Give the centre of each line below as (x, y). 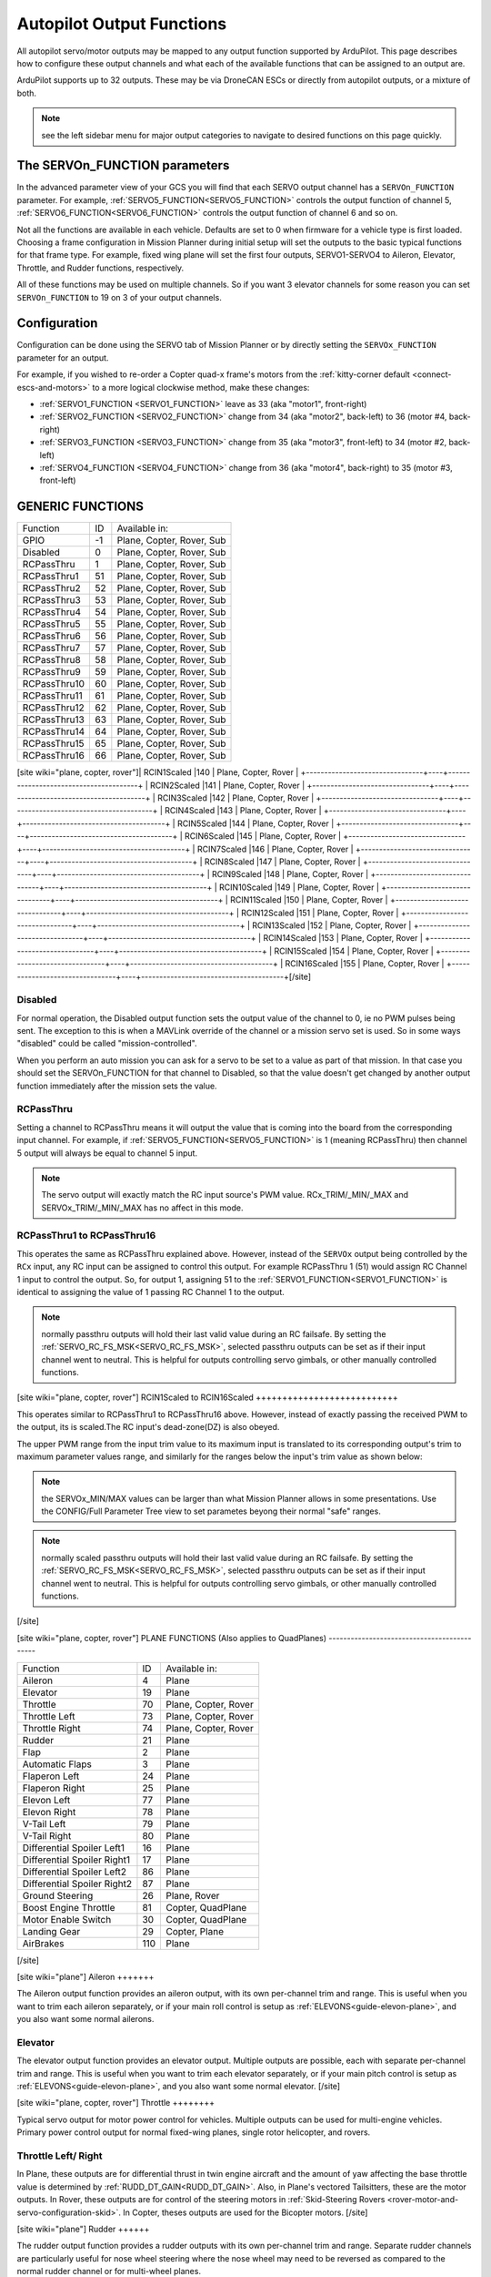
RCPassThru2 (51, 588)
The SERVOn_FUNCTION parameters (123, 165)
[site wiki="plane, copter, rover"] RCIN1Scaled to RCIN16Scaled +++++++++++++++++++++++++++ (208, 1397)
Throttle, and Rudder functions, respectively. (100, 268)
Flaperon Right (54, 1788)
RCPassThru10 (54, 684)
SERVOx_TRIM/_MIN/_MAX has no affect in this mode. (142, 1208)
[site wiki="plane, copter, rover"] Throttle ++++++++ (116, 2103)
